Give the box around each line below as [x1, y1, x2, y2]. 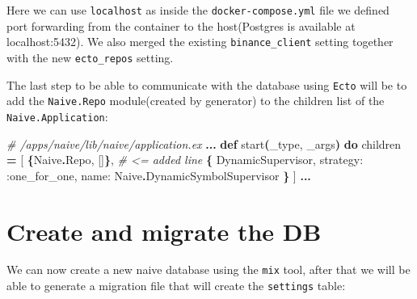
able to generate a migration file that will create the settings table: [6, 277, 346, 294]
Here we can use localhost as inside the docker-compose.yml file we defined [6, 2, 390, 18]
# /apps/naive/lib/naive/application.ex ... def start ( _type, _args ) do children [6, 135, 402, 152]
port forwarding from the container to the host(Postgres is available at [6, 17, 356, 34]
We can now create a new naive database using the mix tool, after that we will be [6, 261, 411, 278]
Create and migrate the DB [6, 214, 322, 247]
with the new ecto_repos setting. [6, 48, 174, 65]
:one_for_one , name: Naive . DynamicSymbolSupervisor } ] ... [6, 166, 311, 183]
